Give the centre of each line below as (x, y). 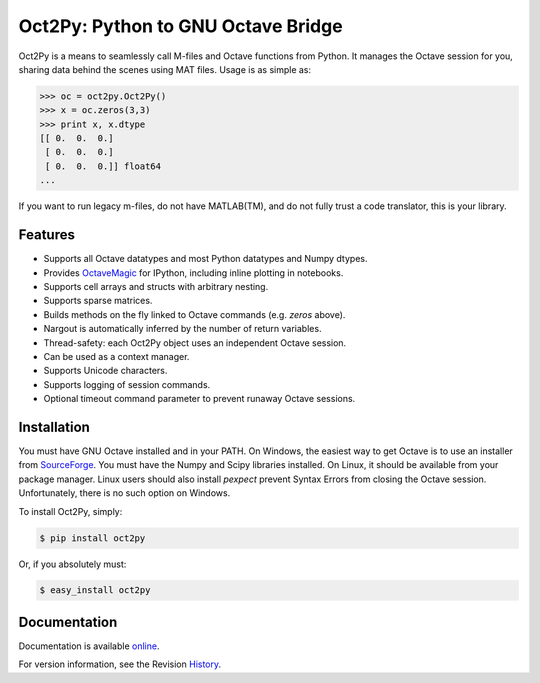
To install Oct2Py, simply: (70, 511)
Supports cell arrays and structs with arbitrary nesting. (156, 286)
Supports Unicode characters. (105, 371)
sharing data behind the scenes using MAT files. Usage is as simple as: (165, 69)
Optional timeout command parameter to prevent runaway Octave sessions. (199, 399)
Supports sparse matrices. (98, 301)
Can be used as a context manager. (116, 356)
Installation (54, 426)
